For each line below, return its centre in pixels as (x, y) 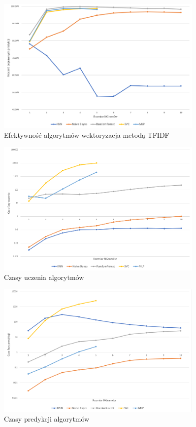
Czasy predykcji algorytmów (47, 419)
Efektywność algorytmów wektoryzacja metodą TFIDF (87, 135)
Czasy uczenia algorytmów (44, 277)
